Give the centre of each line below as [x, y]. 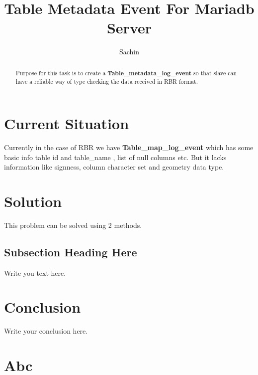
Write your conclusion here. [46, 331]
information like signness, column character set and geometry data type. [114, 167]
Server [129, 28]
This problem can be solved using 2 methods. [73, 225]
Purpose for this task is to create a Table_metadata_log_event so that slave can [126, 73]
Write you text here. [35, 273]
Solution [33, 201]
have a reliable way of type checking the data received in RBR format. [107, 82]
